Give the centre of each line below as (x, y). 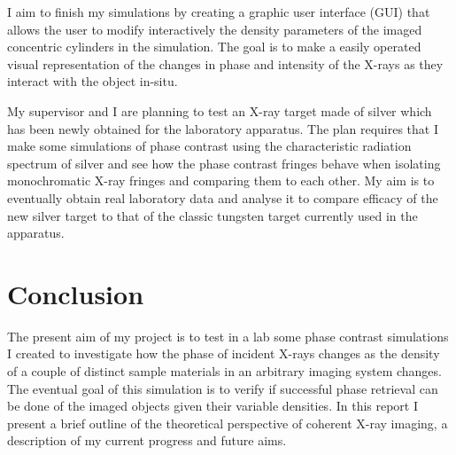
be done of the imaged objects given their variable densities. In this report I (213, 406)
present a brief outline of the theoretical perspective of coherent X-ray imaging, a (228, 423)
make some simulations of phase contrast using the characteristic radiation (209, 146)
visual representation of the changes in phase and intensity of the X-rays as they (225, 63)
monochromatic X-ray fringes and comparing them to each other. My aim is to (221, 180)
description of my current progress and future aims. (147, 440)
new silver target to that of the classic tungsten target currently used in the (213, 215)
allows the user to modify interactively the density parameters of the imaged (215, 29)
